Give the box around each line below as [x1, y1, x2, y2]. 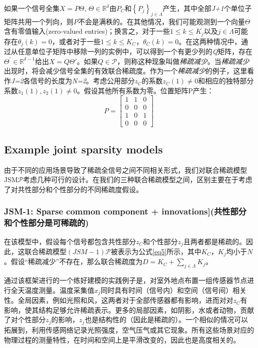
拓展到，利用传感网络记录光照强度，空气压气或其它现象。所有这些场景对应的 [4, 324, 254, 335]
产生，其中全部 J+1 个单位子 [162, 3, 252, 13]
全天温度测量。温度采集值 [10, 284, 94, 295]
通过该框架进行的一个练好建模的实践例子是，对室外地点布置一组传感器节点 [4, 275, 247, 285]
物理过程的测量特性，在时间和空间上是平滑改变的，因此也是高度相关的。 [4, 334, 240, 345]
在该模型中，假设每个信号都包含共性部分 [4, 236, 136, 246]
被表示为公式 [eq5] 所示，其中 [111, 246, 201, 256]
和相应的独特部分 [198, 75, 254, 86]
